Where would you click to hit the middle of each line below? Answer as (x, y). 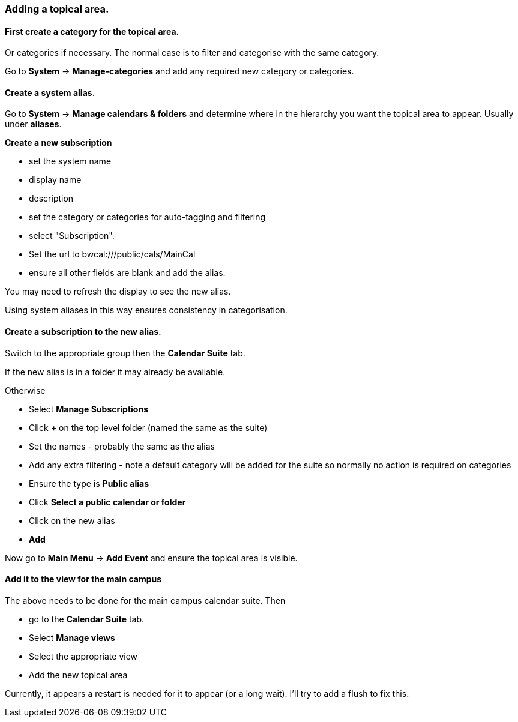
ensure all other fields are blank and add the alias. (127, 273)
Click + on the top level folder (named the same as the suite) (148, 427)
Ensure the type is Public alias (89, 483)
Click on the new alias (72, 520)
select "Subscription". (72, 236)
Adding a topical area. (57, 9)
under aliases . (33, 124)
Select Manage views (72, 637)
